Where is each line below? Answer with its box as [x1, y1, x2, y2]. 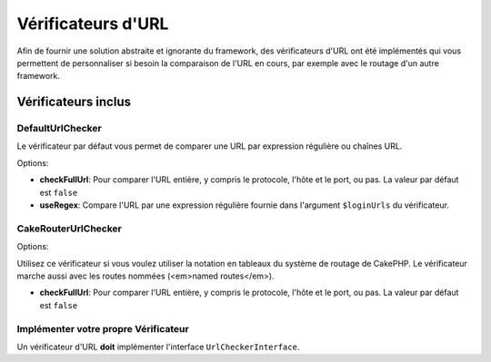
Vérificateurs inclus [16, 94, 132, 110]
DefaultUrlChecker [16, 122, 102, 135]
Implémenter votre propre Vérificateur [16, 322, 190, 335]
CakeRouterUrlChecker [16, 222, 122, 235]
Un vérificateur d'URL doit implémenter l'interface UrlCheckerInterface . [16, 341, 300, 352]
